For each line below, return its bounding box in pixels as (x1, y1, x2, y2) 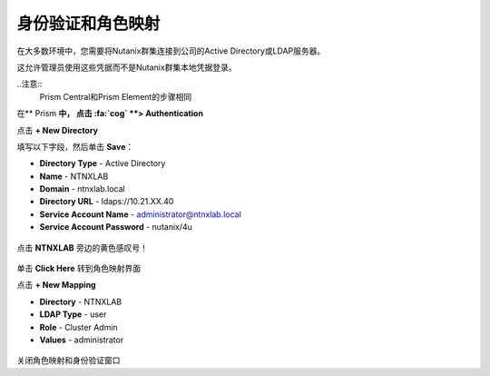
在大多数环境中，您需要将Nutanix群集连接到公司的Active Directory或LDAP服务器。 (16, 45, 326, 56)
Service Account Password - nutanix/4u (39, 222, 192, 233)
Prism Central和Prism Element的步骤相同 (39, 91, 192, 102)
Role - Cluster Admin (39, 322, 118, 332)
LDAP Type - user (39, 309, 107, 320)
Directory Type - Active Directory (39, 158, 166, 169)
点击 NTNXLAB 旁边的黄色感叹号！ (16, 242, 149, 253)
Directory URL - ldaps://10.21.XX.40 (39, 196, 174, 207)
